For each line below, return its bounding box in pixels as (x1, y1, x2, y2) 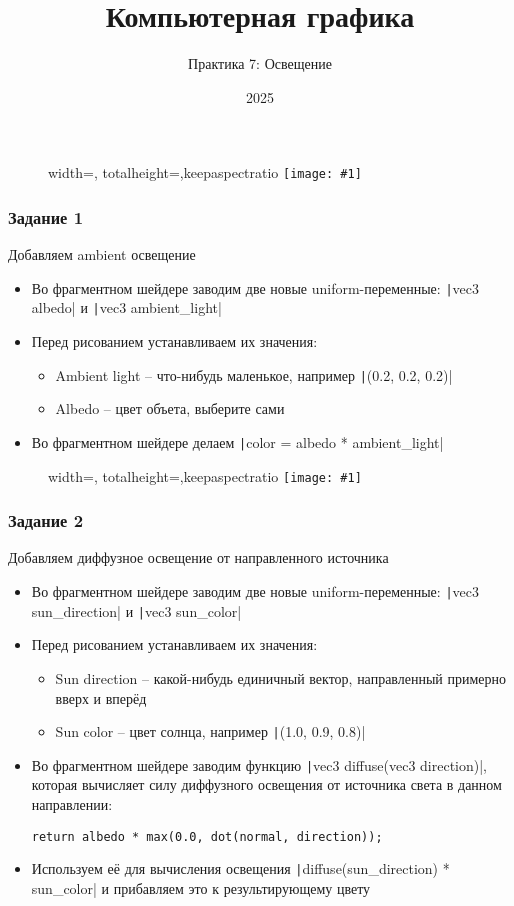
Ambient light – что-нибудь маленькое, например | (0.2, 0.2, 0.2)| (55, 364, 453, 385)
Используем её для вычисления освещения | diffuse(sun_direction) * (31, 858, 450, 879)
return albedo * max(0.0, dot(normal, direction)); (31, 829, 383, 844)
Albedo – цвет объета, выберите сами (55, 398, 285, 419)
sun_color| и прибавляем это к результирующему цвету (31, 877, 371, 898)
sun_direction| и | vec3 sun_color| (31, 600, 242, 621)
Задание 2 (8, 508, 84, 533)
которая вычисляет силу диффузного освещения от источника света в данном (31, 774, 502, 795)
